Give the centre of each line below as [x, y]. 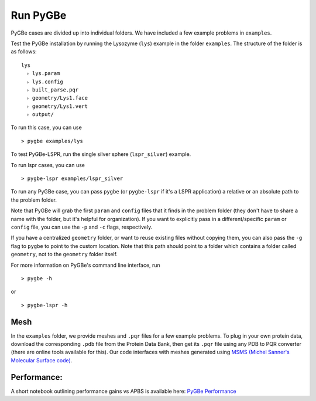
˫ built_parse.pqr [53, 90]
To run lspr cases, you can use [48, 165]
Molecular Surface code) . [42, 360]
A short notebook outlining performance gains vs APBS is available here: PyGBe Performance [123, 391]
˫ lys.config [45, 81]
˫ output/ [40, 115]
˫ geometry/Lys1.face [57, 98]
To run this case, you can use [46, 128]
